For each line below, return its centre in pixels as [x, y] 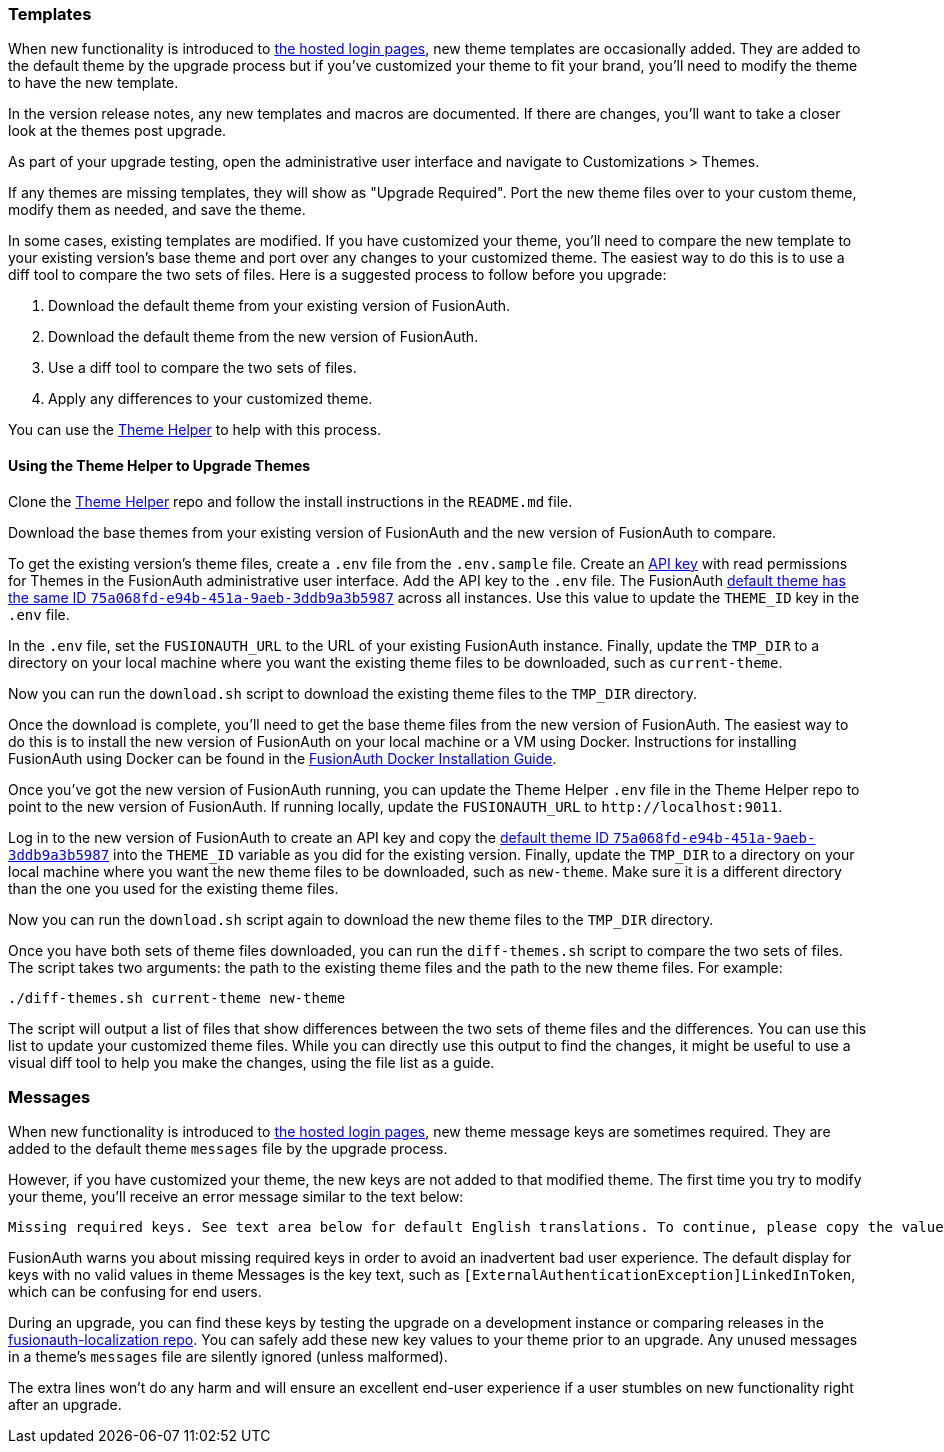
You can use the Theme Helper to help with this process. [195, 430]
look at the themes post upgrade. [117, 131]
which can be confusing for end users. [135, 1292]
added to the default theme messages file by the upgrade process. [228, 1149]
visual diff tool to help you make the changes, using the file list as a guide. [251, 1062]
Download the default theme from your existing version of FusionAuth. [279, 306]
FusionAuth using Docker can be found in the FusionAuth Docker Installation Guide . [282, 758]
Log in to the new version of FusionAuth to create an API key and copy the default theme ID [309, 837]
